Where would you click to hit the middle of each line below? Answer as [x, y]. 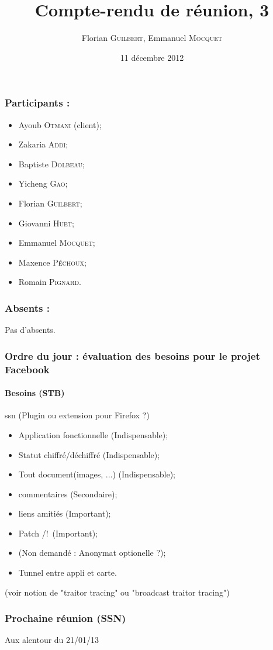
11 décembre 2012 [152, 57]
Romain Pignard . [50, 282]
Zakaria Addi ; [43, 144]
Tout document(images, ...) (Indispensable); [97, 474]
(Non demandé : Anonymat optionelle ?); [92, 553]
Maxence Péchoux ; [52, 262]
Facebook [27, 369]
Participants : [37, 103]
